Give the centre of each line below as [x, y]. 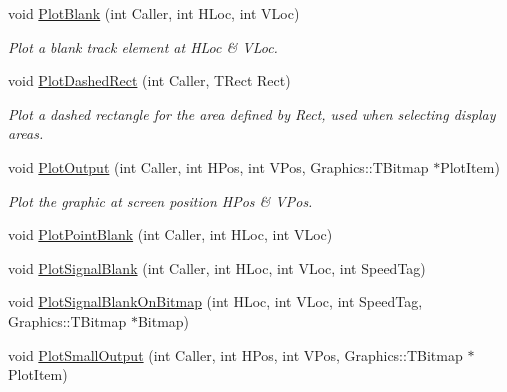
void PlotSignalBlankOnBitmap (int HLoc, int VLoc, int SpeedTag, [215, 301]
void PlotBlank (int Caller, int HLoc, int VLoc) [154, 13]
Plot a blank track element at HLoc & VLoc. [143, 46]
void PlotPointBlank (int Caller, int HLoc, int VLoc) [170, 234]
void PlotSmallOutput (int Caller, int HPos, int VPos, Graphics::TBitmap [235, 354]
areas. [26, 133]
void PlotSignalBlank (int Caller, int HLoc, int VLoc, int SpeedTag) [217, 267]
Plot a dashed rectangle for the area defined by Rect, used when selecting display [252, 113]
